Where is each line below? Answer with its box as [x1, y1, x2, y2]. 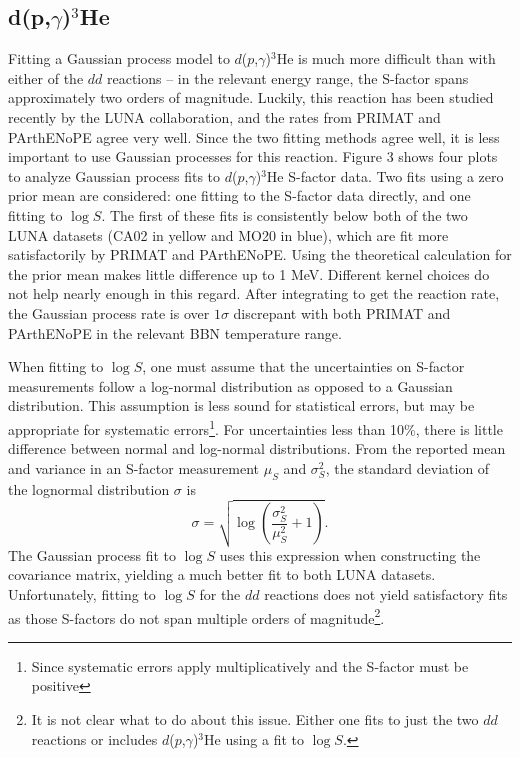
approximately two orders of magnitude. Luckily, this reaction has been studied [8, 87, 494, 108]
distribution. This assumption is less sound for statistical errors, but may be [8, 395, 475, 416]
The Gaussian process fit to [8, 544, 177, 565]
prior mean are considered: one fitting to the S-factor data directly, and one [8, 185, 471, 206]
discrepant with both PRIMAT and [233, 302, 451, 323]
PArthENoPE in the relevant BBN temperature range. [8, 322, 342, 343]
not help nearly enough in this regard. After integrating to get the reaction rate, [8, 283, 500, 304]
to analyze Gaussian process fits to [8, 165, 221, 186]
